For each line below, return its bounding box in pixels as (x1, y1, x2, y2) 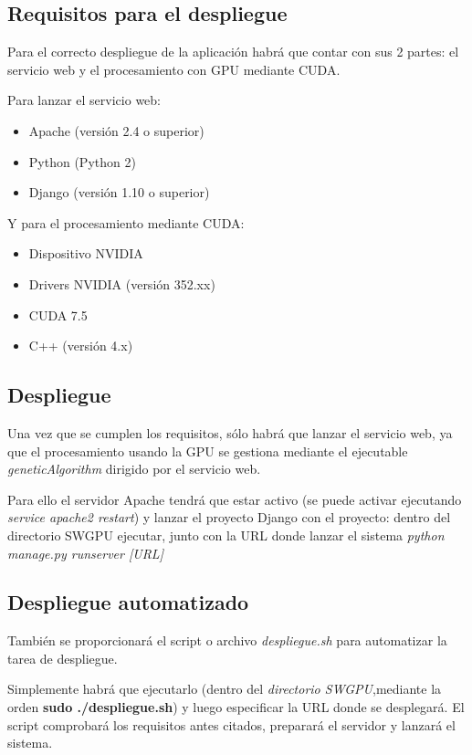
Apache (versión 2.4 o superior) (28, 121, 205, 140)
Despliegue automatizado (7, 588, 249, 616)
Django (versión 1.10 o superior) (28, 183, 210, 202)
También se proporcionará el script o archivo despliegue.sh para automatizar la (7, 631, 447, 650)
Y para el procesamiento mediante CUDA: (7, 213, 245, 232)
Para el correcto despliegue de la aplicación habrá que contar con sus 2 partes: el (7, 42, 459, 61)
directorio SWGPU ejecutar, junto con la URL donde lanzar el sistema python (7, 525, 445, 544)
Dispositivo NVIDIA (28, 244, 143, 263)
